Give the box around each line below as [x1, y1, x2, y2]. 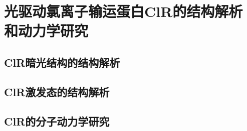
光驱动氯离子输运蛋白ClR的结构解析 [4, 1, 243, 21]
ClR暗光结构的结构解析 [4, 54, 120, 70]
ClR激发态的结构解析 [4, 84, 110, 99]
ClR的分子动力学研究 [4, 113, 110, 129]
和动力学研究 [4, 20, 89, 41]
